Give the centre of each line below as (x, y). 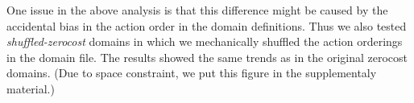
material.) (31, 88)
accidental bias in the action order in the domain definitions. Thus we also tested (207, 25)
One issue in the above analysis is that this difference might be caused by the (197, 10)
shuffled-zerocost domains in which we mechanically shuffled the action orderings (205, 41)
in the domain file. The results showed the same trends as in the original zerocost (207, 57)
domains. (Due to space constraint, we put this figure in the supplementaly (192, 73)
